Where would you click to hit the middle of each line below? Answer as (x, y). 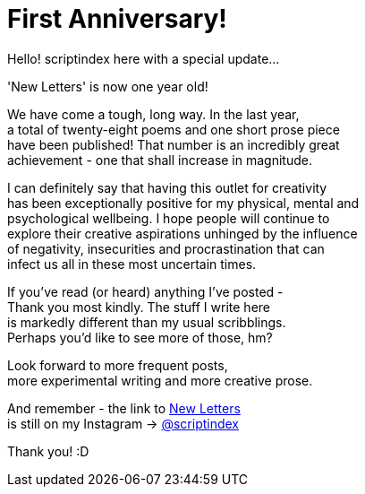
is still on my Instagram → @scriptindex (123, 423)
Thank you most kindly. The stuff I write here (139, 307)
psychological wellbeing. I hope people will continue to (169, 218)
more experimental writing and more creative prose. (160, 380)
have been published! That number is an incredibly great (174, 144)
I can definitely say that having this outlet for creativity (167, 187)
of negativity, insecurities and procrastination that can (166, 248)
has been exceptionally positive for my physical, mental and (183, 203)
